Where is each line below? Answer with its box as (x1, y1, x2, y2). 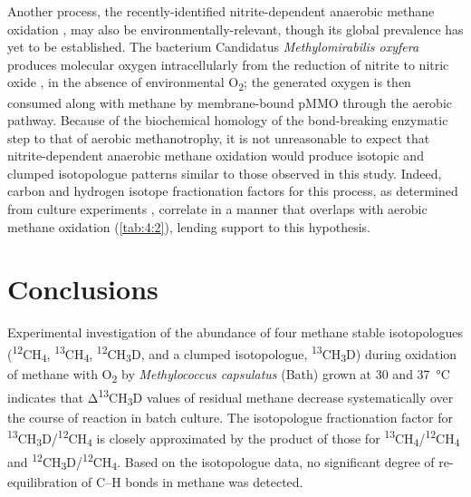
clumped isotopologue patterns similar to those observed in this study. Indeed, (7, 163, 442, 182)
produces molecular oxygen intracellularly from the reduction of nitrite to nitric (7, 54, 449, 73)
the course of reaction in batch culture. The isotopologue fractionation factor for (7, 407, 453, 426)
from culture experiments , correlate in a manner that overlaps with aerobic (7, 200, 428, 219)
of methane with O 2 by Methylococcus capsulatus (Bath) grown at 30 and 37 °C (7, 364, 450, 385)
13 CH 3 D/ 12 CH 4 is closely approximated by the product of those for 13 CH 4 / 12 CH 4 (7, 426, 460, 450)
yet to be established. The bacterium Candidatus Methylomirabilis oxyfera (7, 37, 419, 56)
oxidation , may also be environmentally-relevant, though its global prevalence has (7, 19, 464, 38)
